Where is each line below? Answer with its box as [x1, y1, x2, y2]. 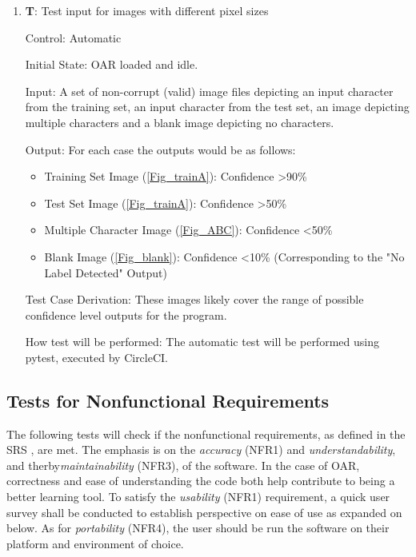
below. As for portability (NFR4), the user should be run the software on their [6, 519, 390, 536]
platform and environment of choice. [6, 535, 184, 551]
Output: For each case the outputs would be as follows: [25, 141, 296, 157]
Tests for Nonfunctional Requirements [6, 388, 330, 412]
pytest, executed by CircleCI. [25, 348, 169, 365]
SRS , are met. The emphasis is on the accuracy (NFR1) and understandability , [6, 441, 396, 458]
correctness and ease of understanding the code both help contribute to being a [6, 472, 395, 489]
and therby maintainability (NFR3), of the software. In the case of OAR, [6, 456, 360, 473]
